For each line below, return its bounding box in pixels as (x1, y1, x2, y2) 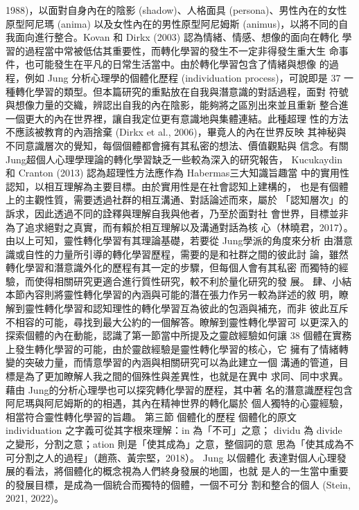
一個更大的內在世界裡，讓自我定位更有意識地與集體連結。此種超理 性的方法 (6, 111, 349, 125)
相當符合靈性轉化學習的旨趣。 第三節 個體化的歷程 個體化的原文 (6, 409, 297, 424)
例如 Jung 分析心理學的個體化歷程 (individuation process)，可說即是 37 (24, 70, 341, 84)
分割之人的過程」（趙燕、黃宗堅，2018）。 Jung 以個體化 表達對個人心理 (15, 450, 337, 464)
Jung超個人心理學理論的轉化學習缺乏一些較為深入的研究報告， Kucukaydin (6, 152, 342, 166)
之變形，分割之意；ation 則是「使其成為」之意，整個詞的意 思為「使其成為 (6, 437, 344, 450)
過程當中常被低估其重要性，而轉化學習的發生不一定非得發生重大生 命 (24, 43, 339, 57)
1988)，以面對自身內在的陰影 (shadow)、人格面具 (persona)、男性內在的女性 (6, 3, 347, 17)
